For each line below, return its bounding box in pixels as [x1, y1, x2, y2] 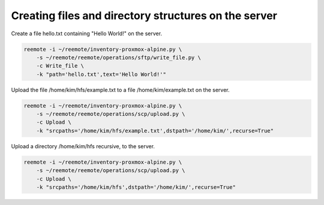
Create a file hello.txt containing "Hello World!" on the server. [11, 30, 162, 37]
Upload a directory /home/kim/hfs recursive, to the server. [11, 142, 155, 149]
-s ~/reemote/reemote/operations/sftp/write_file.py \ [36, 54, 201, 61]
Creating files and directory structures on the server [11, 9, 277, 22]
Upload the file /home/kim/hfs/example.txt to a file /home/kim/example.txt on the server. [11, 86, 230, 93]
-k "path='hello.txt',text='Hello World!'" [36, 71, 166, 78]
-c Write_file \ [36, 63, 84, 69]
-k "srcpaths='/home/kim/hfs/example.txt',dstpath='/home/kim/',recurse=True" [36, 127, 274, 134]
